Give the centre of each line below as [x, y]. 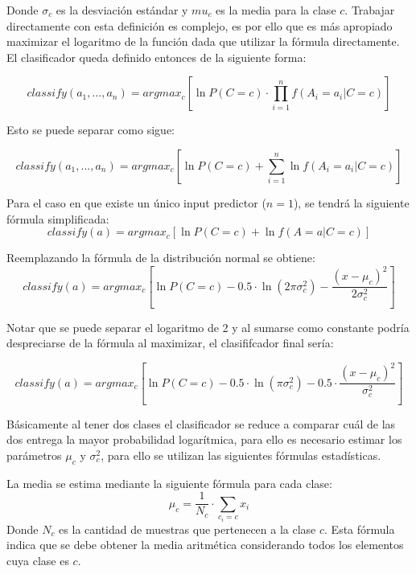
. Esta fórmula [360, 529]
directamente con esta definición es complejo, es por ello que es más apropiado [200, 25]
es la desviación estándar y [122, 10]
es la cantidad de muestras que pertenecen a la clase [187, 529]
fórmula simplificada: [58, 218]
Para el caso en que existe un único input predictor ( [136, 202]
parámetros [34, 455]
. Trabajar [370, 10]
